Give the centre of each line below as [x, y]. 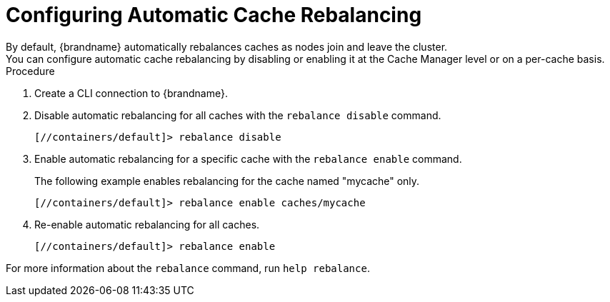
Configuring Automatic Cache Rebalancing [214, 15]
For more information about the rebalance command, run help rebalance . [188, 268]
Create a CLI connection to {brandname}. [131, 93]
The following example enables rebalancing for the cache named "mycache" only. [227, 181]
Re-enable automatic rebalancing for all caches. [147, 224]
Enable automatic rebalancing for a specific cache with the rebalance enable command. [248, 158]
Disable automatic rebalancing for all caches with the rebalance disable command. [238, 115]
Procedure [30, 71]
